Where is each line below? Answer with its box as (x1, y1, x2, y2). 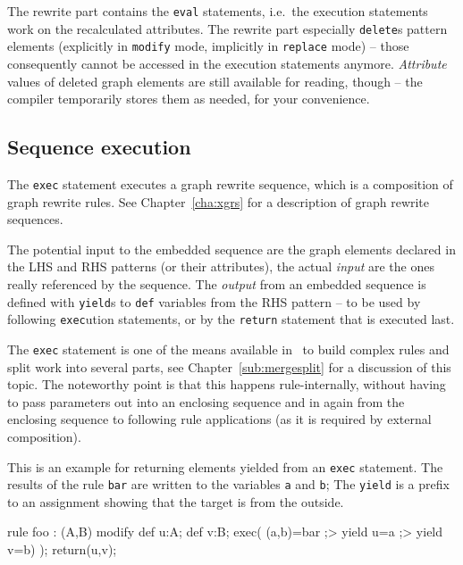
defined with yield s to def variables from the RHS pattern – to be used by (7, 292, 421, 311)
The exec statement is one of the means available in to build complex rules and (7, 339, 450, 358)
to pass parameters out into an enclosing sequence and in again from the (7, 392, 405, 411)
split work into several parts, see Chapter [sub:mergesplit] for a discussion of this (7, 357, 451, 376)
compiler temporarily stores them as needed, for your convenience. (7, 89, 370, 108)
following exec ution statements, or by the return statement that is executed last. (7, 310, 455, 328)
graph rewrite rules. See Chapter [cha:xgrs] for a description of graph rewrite (7, 192, 430, 211)
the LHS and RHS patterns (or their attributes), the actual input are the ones (7, 257, 434, 276)
